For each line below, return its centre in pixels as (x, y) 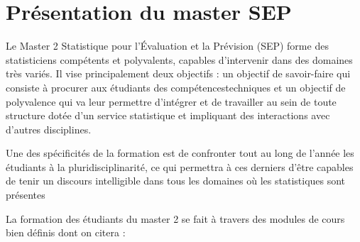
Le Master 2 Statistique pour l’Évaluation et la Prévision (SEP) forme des (167, 46)
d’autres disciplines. (49, 129)
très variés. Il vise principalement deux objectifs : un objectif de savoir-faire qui (178, 73)
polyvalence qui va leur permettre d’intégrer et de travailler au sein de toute (171, 101)
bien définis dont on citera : (66, 232)
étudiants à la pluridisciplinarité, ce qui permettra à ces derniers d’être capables (180, 166)
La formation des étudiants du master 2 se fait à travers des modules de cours (175, 218)
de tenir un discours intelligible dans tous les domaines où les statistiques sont (176, 181)
